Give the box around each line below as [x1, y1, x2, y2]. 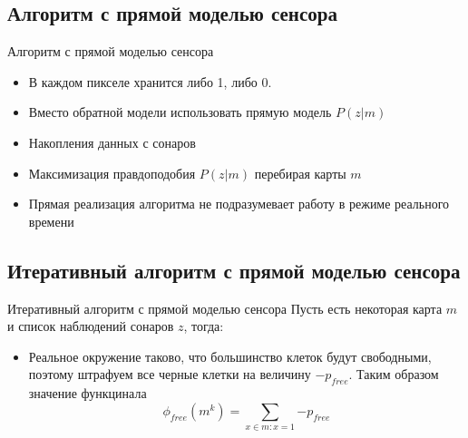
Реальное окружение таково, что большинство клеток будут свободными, [28, 346, 432, 365]
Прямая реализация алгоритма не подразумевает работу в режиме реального [28, 194, 450, 213]
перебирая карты [254, 163, 346, 182]
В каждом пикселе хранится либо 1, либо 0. [28, 72, 272, 91]
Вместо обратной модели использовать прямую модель [28, 102, 332, 122]
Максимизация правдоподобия [28, 163, 196, 182]
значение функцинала [28, 384, 147, 403]
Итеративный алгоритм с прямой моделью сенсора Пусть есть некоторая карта [7, 298, 443, 317]
